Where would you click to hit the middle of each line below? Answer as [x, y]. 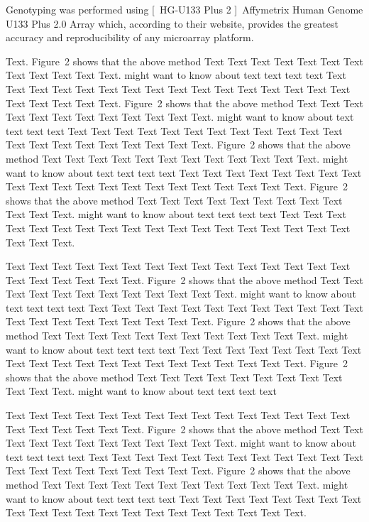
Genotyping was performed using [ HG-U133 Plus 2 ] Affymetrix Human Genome [184, 9]
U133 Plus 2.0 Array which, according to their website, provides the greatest [172, 23]
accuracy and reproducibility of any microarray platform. [130, 37]
